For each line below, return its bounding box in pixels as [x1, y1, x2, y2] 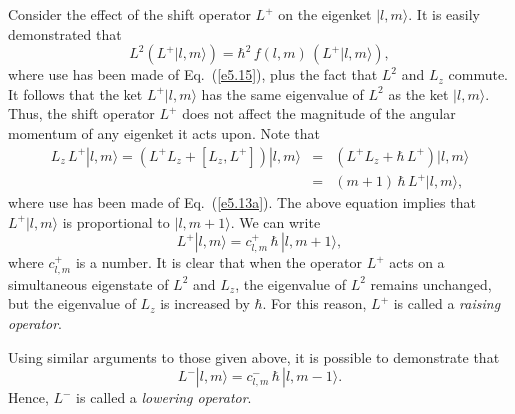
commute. [448, 64, 508, 85]
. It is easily [408, 4, 480, 24]
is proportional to [62, 211, 170, 232]
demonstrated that [8, 23, 122, 44]
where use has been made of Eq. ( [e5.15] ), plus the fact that [8, 64, 378, 85]
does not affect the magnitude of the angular [182, 103, 456, 124]
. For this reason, [262, 293, 367, 314]
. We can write [230, 211, 321, 232]
